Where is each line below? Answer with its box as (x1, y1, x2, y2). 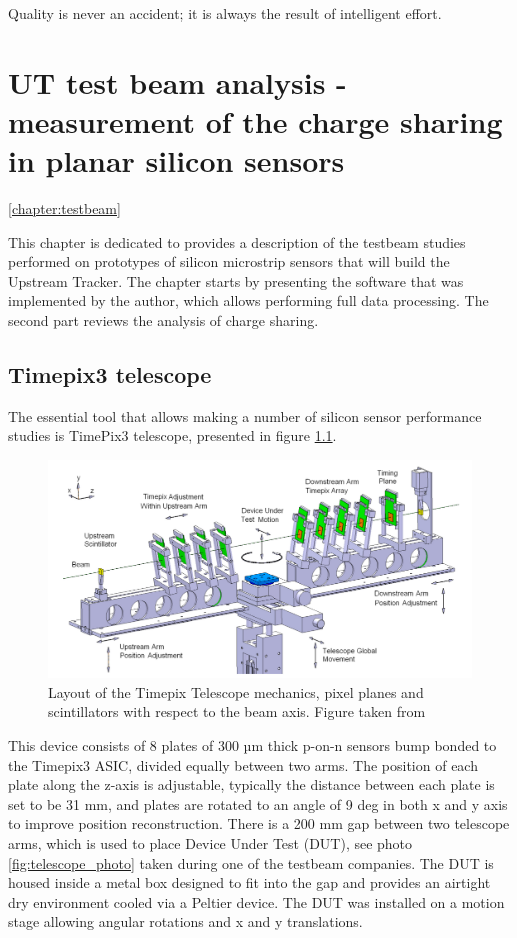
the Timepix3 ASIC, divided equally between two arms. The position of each (8, 754, 478, 775)
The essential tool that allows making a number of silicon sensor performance (8, 405, 482, 426)
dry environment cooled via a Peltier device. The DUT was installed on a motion (8, 891, 505, 912)
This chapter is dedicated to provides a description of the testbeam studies (8, 231, 466, 252)
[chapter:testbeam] (8, 198, 121, 219)
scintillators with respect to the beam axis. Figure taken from (48, 701, 426, 722)
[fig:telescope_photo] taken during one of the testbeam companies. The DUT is (8, 852, 494, 873)
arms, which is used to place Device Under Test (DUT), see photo (8, 833, 413, 853)
